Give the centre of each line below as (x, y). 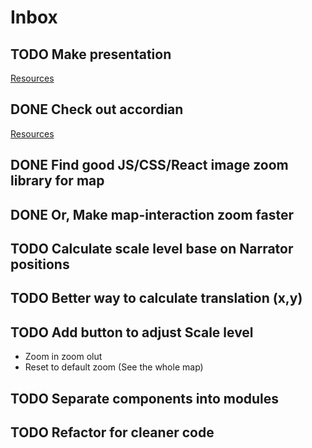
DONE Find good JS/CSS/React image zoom (149, 165)
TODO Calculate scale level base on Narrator (152, 248)
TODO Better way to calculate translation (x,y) (156, 298)
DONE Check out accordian (97, 109)
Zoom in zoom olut (63, 357)
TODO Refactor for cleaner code (112, 432)
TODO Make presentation (91, 54)
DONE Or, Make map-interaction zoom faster (152, 214)
